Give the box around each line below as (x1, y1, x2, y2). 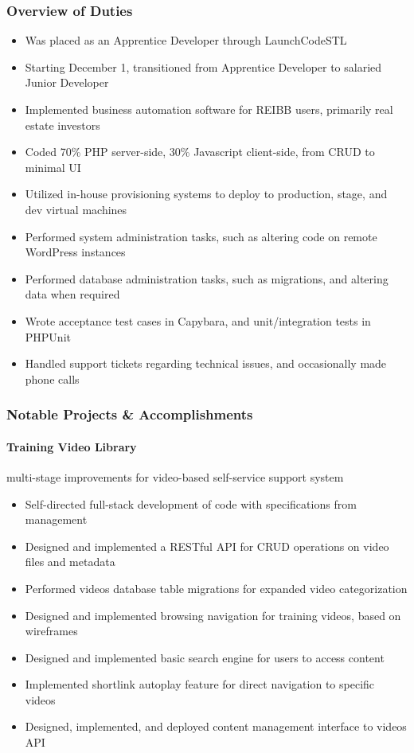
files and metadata (25, 553, 115, 570)
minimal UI (25, 158, 81, 175)
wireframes (25, 622, 78, 639)
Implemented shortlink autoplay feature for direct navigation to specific (25, 676, 375, 693)
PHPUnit (25, 328, 71, 345)
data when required (25, 286, 120, 302)
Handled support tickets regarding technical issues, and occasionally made (25, 355, 387, 372)
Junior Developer (25, 74, 109, 91)
